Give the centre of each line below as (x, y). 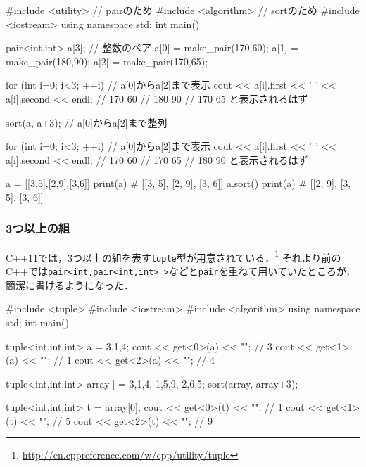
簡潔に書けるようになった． (70, 284)
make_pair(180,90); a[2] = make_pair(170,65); (107, 61)
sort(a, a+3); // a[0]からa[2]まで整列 (87, 122)
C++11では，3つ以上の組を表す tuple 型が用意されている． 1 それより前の (173, 256)
